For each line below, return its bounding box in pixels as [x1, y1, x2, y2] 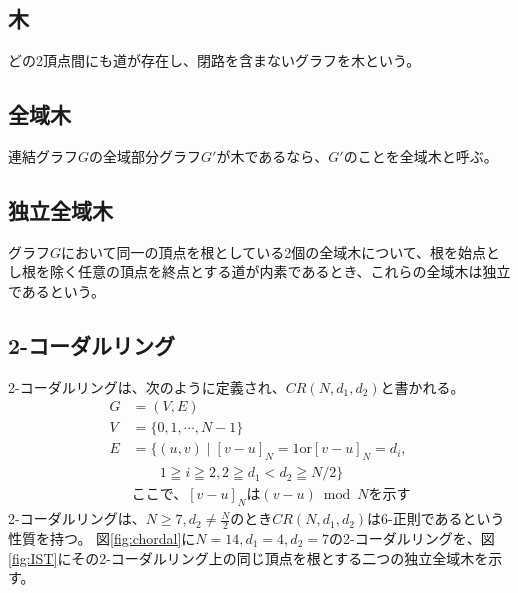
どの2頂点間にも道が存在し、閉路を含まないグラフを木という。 [8, 50, 421, 71]
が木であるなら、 [216, 146, 329, 166]
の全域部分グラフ [89, 146, 202, 166]
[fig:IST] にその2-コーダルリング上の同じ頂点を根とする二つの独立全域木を [8, 547, 489, 568]
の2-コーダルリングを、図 [328, 527, 495, 548]
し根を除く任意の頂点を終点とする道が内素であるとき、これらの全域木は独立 [8, 261, 511, 282]
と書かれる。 [380, 376, 465, 397]
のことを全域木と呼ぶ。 [343, 146, 498, 166]
